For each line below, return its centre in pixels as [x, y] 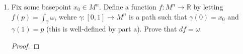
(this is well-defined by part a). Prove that [111, 29]
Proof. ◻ [25, 45]
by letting [208, 6]
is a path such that [158, 16]
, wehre [66, 16]
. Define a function [128, 6]
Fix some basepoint [41, 6]
